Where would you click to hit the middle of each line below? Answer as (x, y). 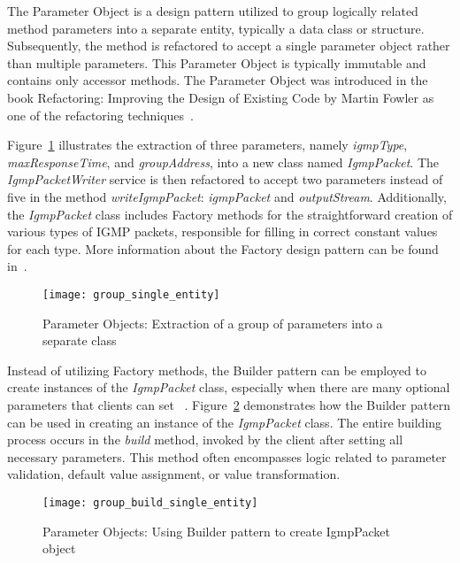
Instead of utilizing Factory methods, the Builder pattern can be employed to (217, 370)
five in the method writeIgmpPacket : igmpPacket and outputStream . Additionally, (227, 196)
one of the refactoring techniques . (100, 115)
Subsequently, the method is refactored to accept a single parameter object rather (229, 46)
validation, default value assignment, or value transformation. (174, 474)
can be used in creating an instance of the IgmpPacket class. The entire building (225, 422)
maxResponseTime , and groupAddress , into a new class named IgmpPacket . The (223, 162)
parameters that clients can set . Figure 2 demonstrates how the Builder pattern (229, 404)
